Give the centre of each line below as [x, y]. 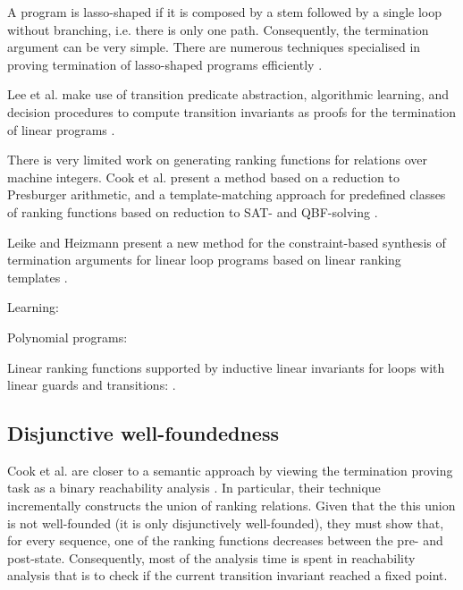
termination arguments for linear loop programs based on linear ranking [204, 260]
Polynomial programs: [67, 337]
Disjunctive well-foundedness [143, 433]
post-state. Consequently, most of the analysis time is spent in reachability [211, 557]
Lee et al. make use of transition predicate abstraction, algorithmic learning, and [228, 94]
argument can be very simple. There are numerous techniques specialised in [214, 47]
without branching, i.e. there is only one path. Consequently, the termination [218, 29]
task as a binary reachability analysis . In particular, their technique [194, 488]
